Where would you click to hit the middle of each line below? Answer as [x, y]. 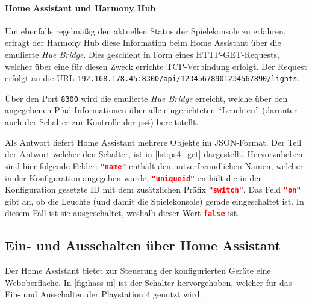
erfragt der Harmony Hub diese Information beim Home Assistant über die [143, 42]
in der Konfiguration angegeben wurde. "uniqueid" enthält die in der [133, 177]
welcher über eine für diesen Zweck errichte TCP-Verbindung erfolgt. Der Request [156, 66]
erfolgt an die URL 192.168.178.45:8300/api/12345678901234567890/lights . [152, 78]
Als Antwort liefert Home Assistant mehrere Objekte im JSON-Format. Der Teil [153, 142]
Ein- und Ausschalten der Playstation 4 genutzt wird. [104, 294]
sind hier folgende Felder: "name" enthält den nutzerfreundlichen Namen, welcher [154, 165]
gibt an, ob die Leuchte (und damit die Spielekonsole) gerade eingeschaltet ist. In [154, 201]
